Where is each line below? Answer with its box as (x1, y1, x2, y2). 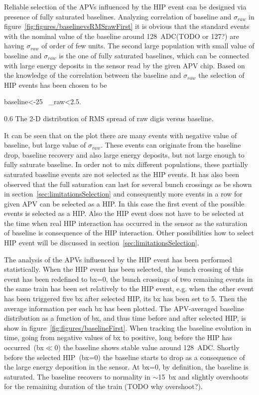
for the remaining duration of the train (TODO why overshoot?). (4, 381, 203, 392)
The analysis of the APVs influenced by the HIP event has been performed (4, 254, 232, 264)
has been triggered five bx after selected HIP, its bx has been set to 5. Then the (4, 293, 247, 304)
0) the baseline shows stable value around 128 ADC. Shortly (54, 342, 240, 352)
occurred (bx (4, 342, 44, 352)
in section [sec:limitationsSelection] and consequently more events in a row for (4, 189, 243, 199)
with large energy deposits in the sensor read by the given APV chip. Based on (4, 60, 245, 70)
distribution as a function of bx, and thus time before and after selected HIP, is (4, 313, 246, 323)
